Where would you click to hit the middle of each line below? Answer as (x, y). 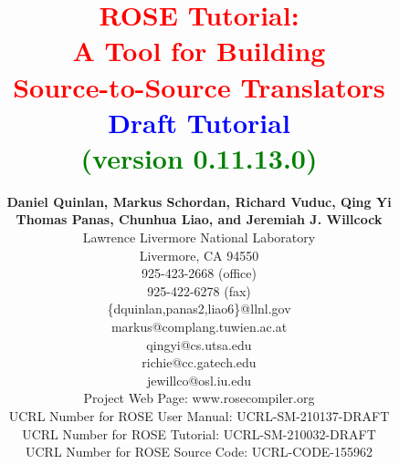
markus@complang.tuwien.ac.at (199, 327)
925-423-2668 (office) (199, 273)
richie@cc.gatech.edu (199, 362)
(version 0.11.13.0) (199, 157)
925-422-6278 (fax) (199, 290)
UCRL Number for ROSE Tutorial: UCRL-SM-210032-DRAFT (199, 433)
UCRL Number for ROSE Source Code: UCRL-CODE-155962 (199, 452)
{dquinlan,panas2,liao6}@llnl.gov (199, 309)
